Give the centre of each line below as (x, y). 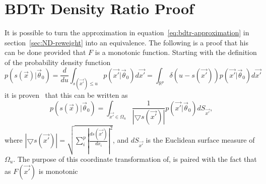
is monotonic (58, 171)
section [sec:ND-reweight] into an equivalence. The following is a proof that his (126, 42)
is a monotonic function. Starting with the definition (176, 52)
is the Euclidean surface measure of (200, 140)
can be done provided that (45, 52)
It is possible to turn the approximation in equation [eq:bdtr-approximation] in (127, 33)
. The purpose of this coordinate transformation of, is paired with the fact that (135, 159)
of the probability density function (58, 62)
